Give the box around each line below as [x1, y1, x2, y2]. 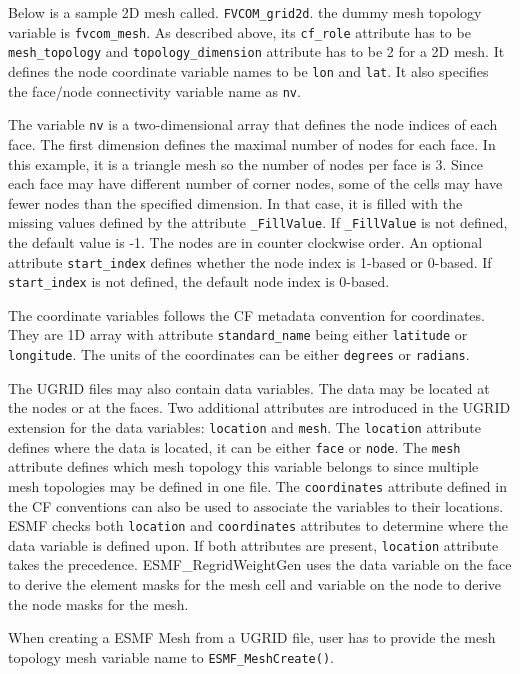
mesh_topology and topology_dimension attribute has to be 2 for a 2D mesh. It [8, 41, 505, 62]
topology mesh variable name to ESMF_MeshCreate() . [8, 646, 334, 667]
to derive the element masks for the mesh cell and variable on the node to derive [8, 574, 502, 595]
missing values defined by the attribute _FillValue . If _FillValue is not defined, [8, 212, 508, 233]
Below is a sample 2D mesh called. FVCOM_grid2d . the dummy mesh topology [8, 2, 482, 22]
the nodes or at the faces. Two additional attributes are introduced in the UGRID [8, 397, 511, 418]
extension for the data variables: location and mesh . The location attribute [8, 416, 481, 437]
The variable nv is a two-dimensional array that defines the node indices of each [8, 114, 498, 135]
